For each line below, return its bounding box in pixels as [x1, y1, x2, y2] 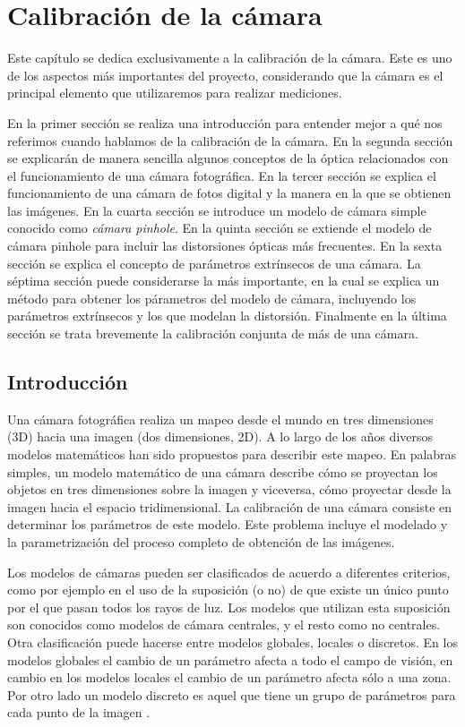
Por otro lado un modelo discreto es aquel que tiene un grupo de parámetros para [7, 685, 456, 704]
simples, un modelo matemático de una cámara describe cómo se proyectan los [7, 462, 438, 481]
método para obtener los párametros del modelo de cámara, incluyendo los [7, 288, 417, 307]
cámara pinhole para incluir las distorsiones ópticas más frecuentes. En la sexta [7, 236, 443, 255]
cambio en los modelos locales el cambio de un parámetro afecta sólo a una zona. [7, 668, 452, 687]
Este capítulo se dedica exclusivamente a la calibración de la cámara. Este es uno [7, 48, 452, 67]
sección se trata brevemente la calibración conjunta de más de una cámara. [7, 324, 418, 343]
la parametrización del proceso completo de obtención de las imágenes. [7, 532, 395, 551]
